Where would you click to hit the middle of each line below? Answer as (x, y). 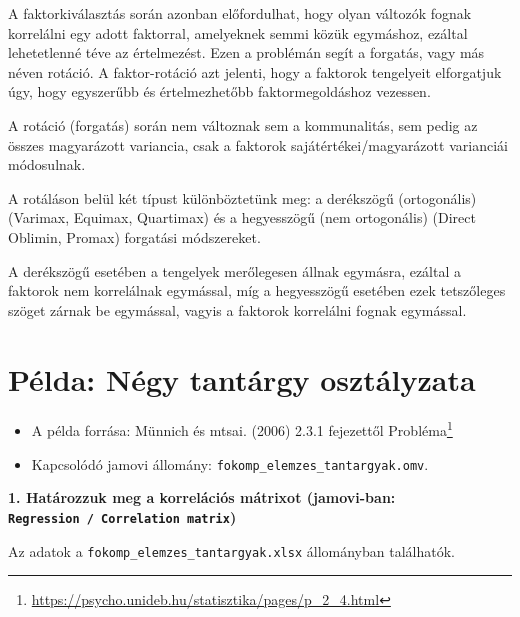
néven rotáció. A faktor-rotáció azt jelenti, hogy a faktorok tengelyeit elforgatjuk (255, 71)
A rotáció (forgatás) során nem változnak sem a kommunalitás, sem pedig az (243, 124)
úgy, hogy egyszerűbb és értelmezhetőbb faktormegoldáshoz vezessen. (219, 91)
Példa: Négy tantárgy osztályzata (242, 378)
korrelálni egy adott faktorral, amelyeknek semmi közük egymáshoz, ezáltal (238, 32)
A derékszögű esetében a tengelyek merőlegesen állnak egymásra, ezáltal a (235, 270)
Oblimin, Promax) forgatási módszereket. (134, 236)
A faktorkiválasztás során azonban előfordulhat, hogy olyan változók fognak (240, 13)
